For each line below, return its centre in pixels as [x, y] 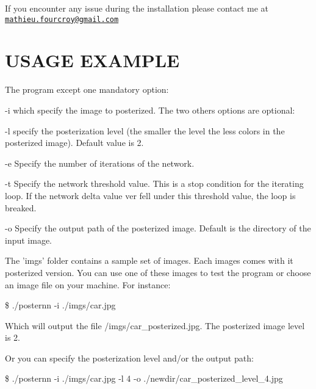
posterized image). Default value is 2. [74, 143]
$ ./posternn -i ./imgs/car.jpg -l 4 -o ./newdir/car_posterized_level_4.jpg [144, 378]
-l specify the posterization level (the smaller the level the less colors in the [145, 130]
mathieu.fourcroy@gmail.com [62, 19]
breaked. [21, 207]
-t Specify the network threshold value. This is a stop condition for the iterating [154, 184]
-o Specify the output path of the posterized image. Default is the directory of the [158, 228]
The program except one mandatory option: [87, 89]
